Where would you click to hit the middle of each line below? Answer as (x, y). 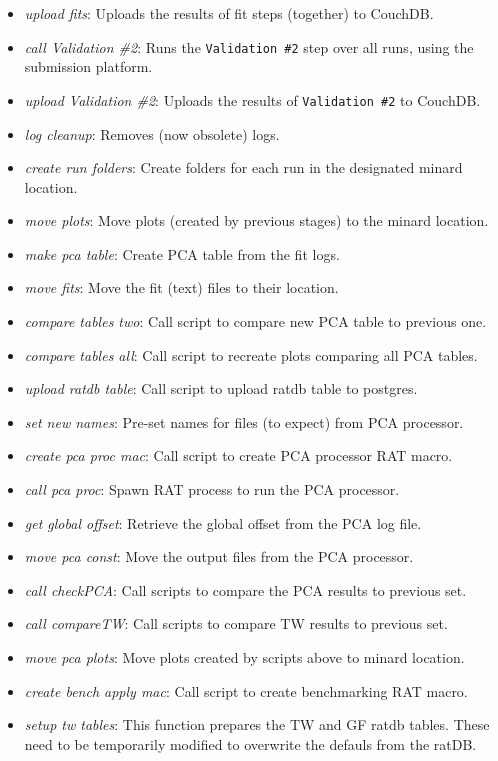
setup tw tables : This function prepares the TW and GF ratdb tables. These (257, 724)
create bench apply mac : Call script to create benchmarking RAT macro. (246, 690)
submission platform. (88, 66)
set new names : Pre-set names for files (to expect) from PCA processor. (244, 421)
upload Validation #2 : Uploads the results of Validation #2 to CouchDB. (252, 99)
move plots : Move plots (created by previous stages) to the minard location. (256, 220)
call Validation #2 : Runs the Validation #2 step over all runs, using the (249, 46)
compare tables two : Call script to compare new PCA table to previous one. (255, 321)
